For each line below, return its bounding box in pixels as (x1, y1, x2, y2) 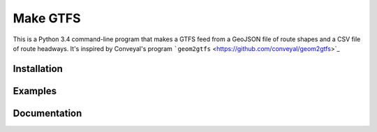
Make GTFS (13, 10, 81, 26)
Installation (13, 63, 63, 75)
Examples (13, 85, 57, 97)
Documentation (13, 107, 82, 119)
